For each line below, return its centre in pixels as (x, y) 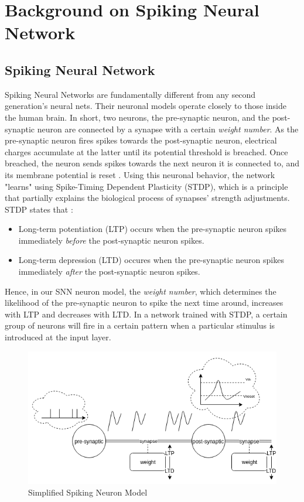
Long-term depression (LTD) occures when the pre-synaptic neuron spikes (151, 260)
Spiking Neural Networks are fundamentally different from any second (130, 94)
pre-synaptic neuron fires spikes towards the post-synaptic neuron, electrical (141, 140)
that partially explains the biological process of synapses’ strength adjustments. (147, 198)
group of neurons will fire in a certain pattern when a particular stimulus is (140, 325)
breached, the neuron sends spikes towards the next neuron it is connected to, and (152, 163)
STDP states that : (39, 209)
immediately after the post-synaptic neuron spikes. (109, 272)
